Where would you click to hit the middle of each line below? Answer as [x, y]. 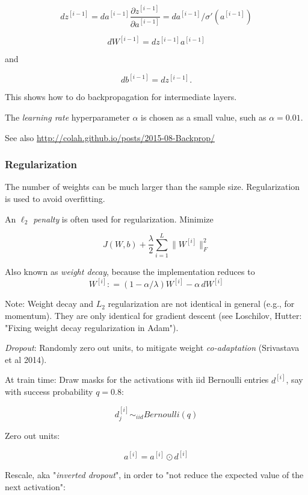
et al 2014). [26, 359]
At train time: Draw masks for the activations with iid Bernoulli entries [137, 380]
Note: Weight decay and [49, 304]
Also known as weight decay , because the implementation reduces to [130, 272]
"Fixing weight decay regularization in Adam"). [92, 327]
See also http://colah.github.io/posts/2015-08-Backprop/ [110, 137]
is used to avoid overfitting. [55, 198]
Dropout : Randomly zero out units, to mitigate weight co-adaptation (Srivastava [152, 348]
